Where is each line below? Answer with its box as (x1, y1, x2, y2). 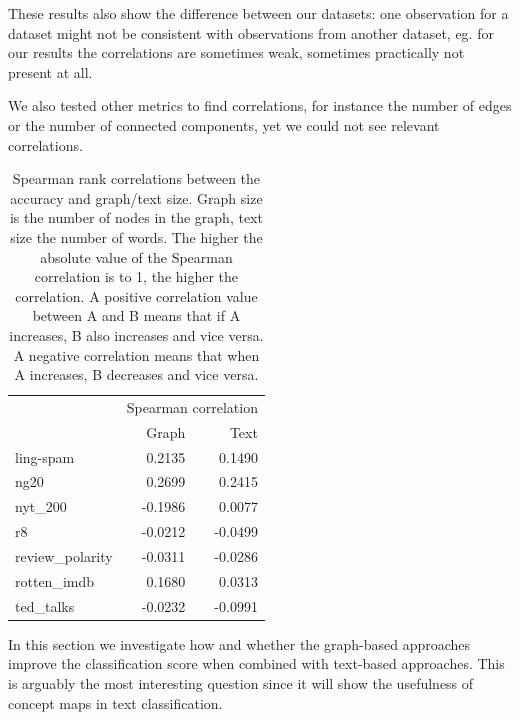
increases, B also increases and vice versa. (9, 324, 264, 345)
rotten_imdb (15, 570, 95, 591)
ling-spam (15, 446, 75, 467)
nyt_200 (15, 496, 67, 517)
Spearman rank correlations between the (12, 168, 261, 189)
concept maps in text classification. (8, 692, 223, 713)
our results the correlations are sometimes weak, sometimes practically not (8, 42, 465, 63)
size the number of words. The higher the (10, 226, 263, 247)
